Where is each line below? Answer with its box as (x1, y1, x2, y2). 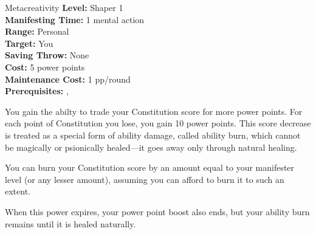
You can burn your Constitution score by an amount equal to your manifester (5, 161, 295, 174)
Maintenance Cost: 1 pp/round (5, 72, 131, 85)
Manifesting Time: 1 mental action (5, 13, 145, 26)
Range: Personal (5, 25, 69, 38)
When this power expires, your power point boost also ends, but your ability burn (5, 205, 310, 218)
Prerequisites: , (5, 84, 69, 97)
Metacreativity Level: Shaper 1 (5, 1, 123, 13)
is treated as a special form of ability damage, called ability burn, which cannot (5, 128, 301, 141)
